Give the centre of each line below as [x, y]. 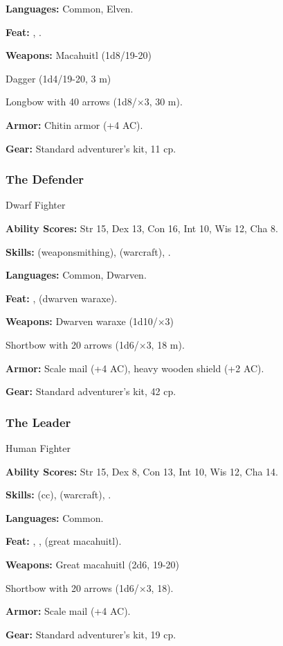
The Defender [45, 179]
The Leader [38, 422]
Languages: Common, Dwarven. [76, 275]
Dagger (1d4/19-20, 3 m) [58, 78]
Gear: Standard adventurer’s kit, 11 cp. [91, 148]
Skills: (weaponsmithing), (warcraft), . [88, 251]
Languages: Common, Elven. [70, 8]
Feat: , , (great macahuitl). [64, 541]
